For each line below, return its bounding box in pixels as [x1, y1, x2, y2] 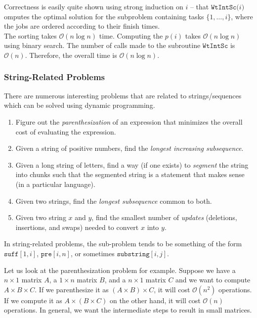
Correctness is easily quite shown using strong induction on [4, 1, 183, 11]
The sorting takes [4, 30, 57, 41]
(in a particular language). [15, 179, 95, 189]
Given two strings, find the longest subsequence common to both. [15, 195, 212, 206]
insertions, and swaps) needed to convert [15, 222, 139, 232]
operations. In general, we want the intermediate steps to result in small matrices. [4, 305, 252, 315]
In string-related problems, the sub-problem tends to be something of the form [4, 238, 242, 249]
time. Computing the [99, 30, 163, 41]
